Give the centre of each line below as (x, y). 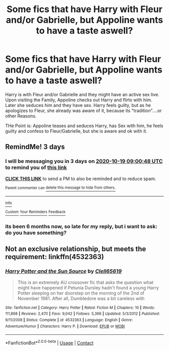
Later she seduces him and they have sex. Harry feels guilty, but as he (78, 105)
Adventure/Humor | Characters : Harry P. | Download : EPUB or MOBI (65, 326)
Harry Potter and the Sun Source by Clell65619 (64, 271)
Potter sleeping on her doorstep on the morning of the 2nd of (81, 293)
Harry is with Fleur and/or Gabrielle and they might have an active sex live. (82, 94)
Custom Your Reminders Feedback (35, 212)
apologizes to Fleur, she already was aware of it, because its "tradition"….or (83, 110)
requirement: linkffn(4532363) (55, 257)
